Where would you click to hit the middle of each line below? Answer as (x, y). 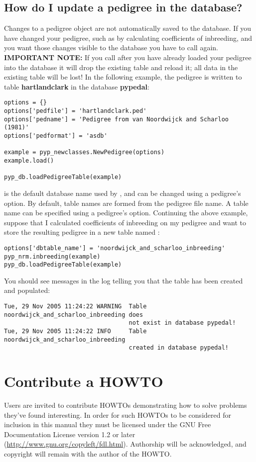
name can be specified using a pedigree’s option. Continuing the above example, (126, 213)
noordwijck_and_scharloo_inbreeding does (74, 315)
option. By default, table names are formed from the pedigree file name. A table (126, 203)
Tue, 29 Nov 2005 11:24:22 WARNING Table (75, 307)
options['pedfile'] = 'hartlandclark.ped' (75, 111)
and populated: (27, 290)
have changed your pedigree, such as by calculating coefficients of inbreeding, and (128, 38)
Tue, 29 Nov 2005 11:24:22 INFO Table (75, 331)
